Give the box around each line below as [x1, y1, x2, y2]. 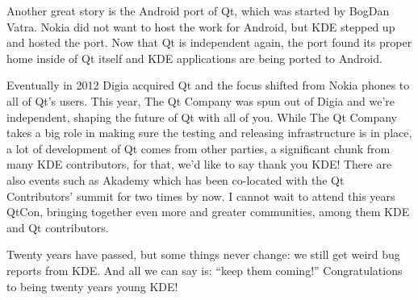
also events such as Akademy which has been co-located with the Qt [6, 171, 345, 188]
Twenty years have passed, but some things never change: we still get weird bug [6, 246, 400, 263]
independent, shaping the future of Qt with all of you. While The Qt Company [6, 108, 397, 125]
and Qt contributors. [6, 219, 109, 235]
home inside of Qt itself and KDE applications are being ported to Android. [6, 49, 382, 66]
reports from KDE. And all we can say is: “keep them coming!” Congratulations [6, 261, 403, 278]
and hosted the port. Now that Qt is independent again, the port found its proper [6, 34, 412, 51]
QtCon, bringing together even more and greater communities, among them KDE [6, 203, 410, 220]
